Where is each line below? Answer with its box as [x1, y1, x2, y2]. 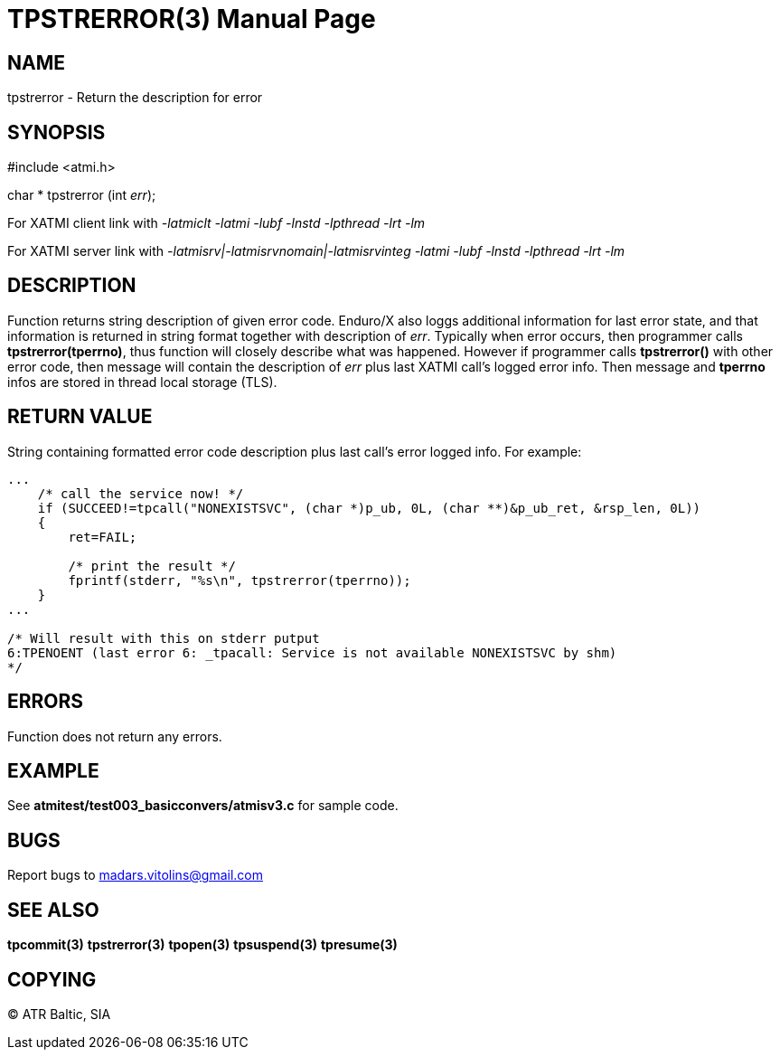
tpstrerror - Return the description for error [7, 90, 263, 106]
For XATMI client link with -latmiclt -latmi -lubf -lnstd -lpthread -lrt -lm [7, 215, 426, 231]
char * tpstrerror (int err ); [7, 187, 156, 203]
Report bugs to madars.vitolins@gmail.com [7, 867, 263, 883]
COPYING [7, 967, 97, 991]
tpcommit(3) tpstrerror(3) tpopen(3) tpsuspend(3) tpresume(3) [7, 937, 398, 953]
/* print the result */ [68, 558, 236, 573]
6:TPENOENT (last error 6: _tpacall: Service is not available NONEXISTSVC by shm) [7, 645, 617, 660]
